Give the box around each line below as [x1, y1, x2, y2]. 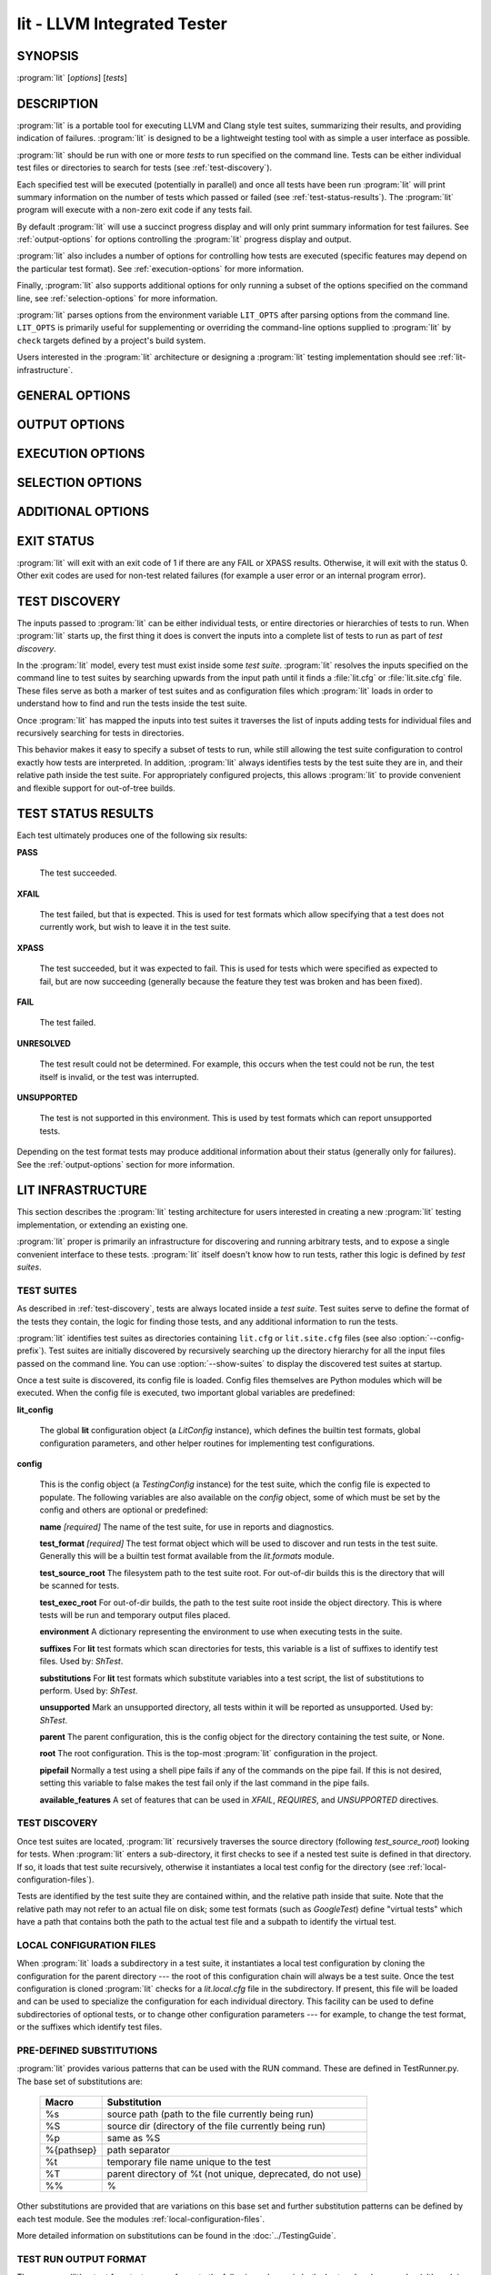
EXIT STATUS [16, 533, 95, 549]
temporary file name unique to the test [106, 2156, 272, 2169]
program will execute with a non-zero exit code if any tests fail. [16, 205, 253, 216]
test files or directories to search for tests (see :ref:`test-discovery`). [16, 162, 273, 173]
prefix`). [16, 1345, 47, 1356]
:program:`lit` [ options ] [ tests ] [16, 73, 127, 84]
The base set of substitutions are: [16, 2076, 143, 2087]
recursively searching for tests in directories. [16, 728, 185, 739]
